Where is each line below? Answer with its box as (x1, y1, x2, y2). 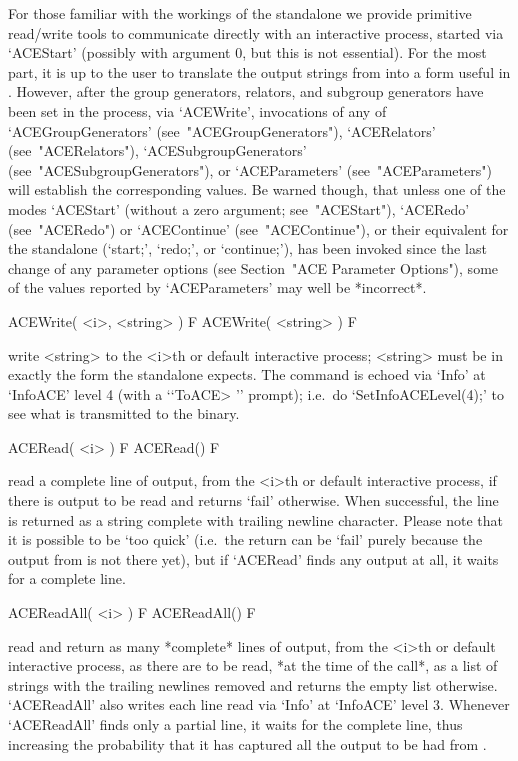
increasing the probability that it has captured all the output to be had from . (8, 733, 487, 754)
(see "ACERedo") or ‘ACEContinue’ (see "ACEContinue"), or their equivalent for (8, 218, 509, 239)
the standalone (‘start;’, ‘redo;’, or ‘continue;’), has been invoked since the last (8, 238, 487, 259)
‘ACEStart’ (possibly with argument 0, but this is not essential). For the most (8, 42, 487, 63)
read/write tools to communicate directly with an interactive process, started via (8, 22, 504, 43)
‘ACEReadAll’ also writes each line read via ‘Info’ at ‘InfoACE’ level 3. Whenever (8, 694, 510, 715)
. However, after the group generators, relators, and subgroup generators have (8, 81, 484, 102)
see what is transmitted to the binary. (8, 403, 240, 424)
